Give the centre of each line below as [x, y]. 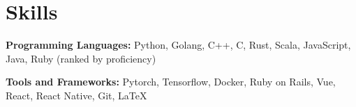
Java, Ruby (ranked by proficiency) [81, 58]
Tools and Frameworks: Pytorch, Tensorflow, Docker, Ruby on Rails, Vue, [171, 82]
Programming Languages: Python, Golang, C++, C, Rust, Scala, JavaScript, [178, 45]
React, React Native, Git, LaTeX [76, 95]
